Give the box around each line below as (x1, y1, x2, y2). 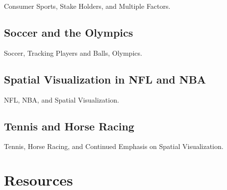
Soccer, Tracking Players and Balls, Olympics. (4, 47, 142, 58)
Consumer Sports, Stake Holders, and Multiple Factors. (4, 1, 171, 11)
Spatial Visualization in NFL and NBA (4, 71, 206, 86)
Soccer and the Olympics (4, 24, 133, 40)
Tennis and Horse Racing (4, 118, 134, 133)
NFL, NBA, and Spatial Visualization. (4, 94, 119, 105)
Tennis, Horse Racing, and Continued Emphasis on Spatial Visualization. (4, 141, 224, 151)
